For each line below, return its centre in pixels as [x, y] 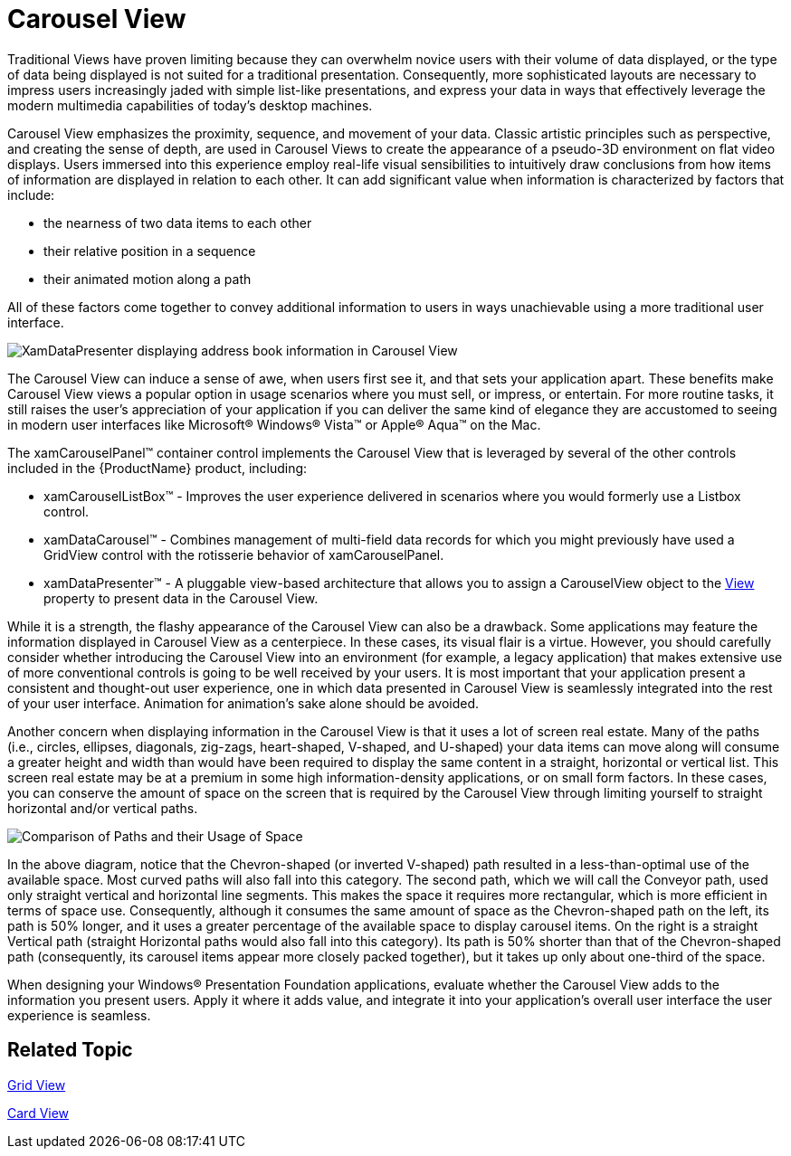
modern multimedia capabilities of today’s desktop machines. [190, 105]
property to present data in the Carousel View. [181, 598]
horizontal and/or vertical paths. [103, 808]
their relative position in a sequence [150, 251]
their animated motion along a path [148, 279]
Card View [38, 1113]
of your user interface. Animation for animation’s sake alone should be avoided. [243, 703]
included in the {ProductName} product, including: [157, 468]
